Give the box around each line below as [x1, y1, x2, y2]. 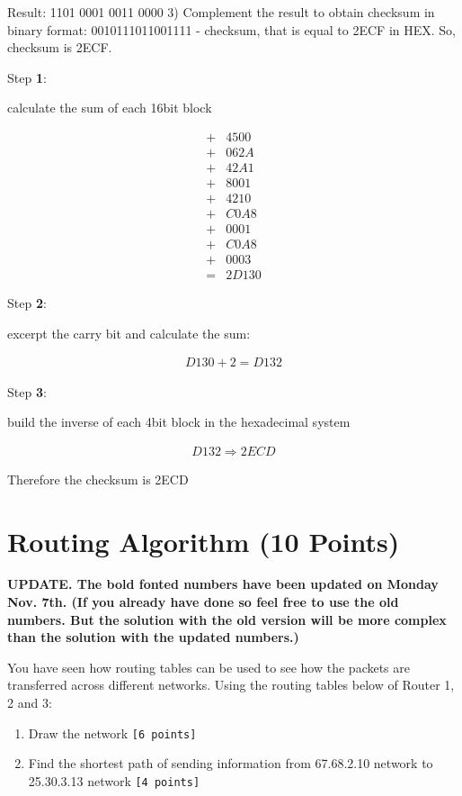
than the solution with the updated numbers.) [7, 628, 299, 647]
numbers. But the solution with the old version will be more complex [7, 610, 447, 629]
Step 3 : [7, 382, 47, 401]
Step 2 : [7, 294, 47, 312]
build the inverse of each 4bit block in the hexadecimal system [7, 412, 351, 431]
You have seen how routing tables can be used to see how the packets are [7, 657, 410, 676]
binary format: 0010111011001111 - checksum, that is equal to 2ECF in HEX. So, [7, 20, 456, 39]
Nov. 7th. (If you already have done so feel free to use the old [7, 592, 399, 611]
